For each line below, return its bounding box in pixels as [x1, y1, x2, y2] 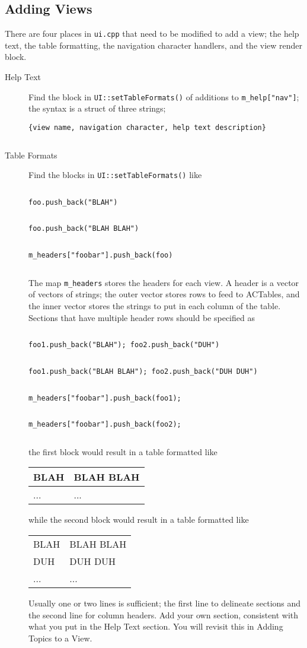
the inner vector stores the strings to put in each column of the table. [28, 300, 281, 312]
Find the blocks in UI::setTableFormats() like [28, 169, 202, 181]
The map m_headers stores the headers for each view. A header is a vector [28, 276, 299, 288]
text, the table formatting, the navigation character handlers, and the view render [5, 39, 303, 51]
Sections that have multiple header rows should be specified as [28, 311, 255, 323]
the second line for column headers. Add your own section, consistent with [28, 608, 299, 621]
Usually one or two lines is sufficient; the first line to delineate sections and [28, 597, 301, 609]
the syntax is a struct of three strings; [28, 102, 166, 115]
